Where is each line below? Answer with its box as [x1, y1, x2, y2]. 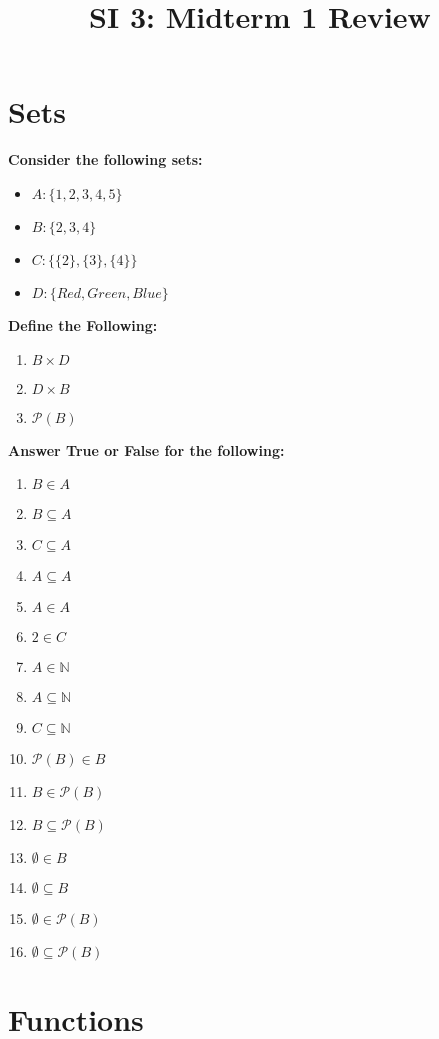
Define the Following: [8, 314, 158, 335]
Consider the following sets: [8, 149, 203, 170]
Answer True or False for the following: [8, 439, 285, 460]
